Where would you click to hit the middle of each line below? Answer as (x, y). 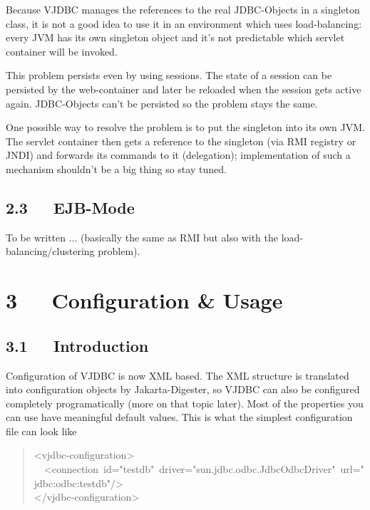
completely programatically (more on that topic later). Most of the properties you (185, 403)
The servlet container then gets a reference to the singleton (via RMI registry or (181, 141)
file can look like (41, 431)
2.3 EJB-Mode (70, 207)
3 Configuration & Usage (144, 300)
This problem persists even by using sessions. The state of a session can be (169, 75)
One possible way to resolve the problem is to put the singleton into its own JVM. (185, 127)
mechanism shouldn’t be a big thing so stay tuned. (116, 168)
